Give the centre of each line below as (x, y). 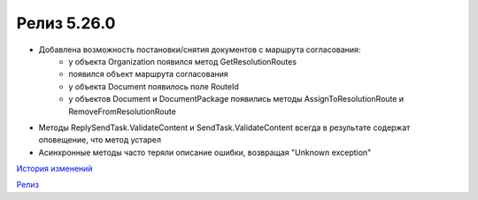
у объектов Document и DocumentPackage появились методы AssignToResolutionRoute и (236, 99)
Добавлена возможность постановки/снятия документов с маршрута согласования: (200, 50)
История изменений (54, 169)
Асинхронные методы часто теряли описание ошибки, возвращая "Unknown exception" (205, 152)
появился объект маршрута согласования (149, 74)
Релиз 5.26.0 (66, 23)
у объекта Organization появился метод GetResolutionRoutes (182, 61)
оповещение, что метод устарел (100, 140)
